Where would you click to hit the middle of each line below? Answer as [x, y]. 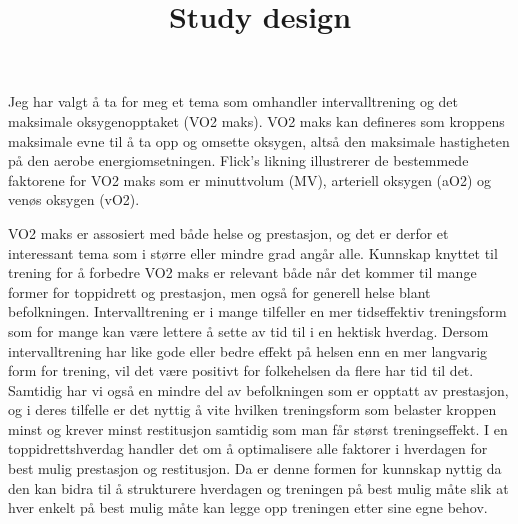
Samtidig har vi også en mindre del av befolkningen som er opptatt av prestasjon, [258, 389]
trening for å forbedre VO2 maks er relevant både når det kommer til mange [242, 272]
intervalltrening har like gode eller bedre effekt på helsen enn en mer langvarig [248, 350]
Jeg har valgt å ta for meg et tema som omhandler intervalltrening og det [233, 101]
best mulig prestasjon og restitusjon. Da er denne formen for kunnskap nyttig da [255, 468]
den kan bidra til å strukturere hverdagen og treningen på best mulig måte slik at [258, 487]
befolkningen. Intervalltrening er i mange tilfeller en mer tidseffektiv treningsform [257, 311]
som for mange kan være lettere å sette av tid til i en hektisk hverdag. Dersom [248, 330]
